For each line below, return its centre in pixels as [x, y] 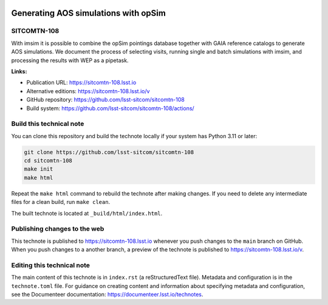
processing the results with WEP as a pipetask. [70, 60]
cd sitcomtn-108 [48, 161]
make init [39, 169]
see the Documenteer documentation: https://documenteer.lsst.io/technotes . [107, 295]
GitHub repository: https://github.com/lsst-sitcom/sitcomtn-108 [105, 100]
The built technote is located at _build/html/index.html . [87, 213]
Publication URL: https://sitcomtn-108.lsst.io [81, 83]
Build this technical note [48, 124]
